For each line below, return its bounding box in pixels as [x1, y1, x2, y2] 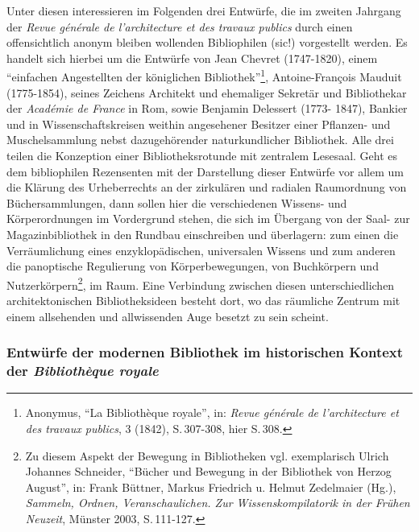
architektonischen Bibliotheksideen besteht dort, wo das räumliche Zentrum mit [6, 292, 400, 308]
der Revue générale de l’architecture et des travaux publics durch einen [6, 18, 353, 35]
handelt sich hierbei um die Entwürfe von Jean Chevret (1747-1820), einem [6, 49, 378, 66]
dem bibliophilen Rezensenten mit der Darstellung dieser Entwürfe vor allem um [6, 163, 404, 179]
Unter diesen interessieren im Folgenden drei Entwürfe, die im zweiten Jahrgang [6, 2, 401, 19]
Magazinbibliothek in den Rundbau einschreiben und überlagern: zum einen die [6, 225, 399, 242]
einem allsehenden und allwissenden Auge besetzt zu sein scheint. [6, 307, 329, 324]
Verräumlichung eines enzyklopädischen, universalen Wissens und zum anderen [6, 241, 396, 258]
